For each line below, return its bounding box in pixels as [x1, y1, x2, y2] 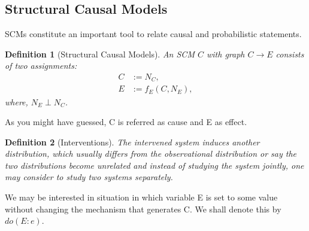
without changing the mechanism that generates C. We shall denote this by [5, 202, 281, 215]
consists [275, 47, 304, 60]
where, [5, 95, 28, 108]
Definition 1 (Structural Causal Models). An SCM [5, 47, 195, 60]
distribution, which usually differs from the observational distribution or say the [5, 147, 297, 160]
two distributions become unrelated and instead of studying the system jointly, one [5, 159, 304, 171]
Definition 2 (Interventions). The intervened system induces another [5, 135, 260, 148]
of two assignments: [5, 59, 77, 72]
